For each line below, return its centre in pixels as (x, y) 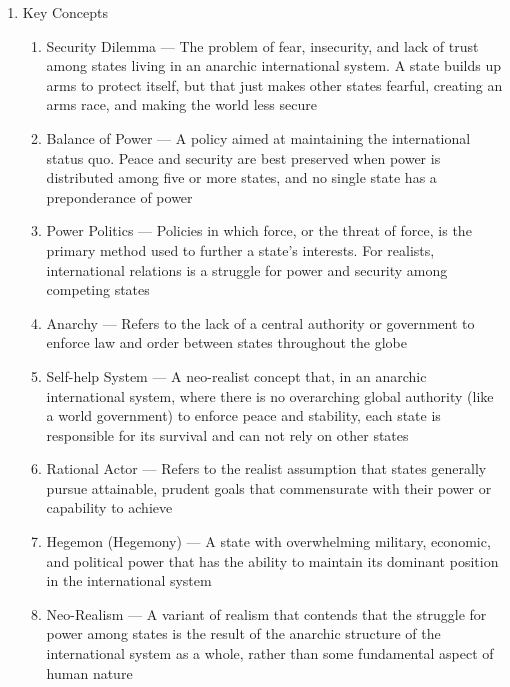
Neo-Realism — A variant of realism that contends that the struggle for (266, 613)
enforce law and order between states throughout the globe (227, 342)
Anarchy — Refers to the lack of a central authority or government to (260, 322)
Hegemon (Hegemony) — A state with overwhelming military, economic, (268, 541)
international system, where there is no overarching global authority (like (270, 395)
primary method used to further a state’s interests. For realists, (240, 249)
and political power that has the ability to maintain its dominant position (272, 560)
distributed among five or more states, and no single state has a (241, 177)
